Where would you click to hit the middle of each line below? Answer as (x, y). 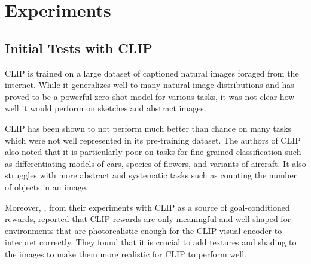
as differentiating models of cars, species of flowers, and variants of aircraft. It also (155, 163)
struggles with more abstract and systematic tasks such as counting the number (151, 175)
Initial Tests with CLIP (79, 48)
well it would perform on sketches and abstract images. (106, 108)
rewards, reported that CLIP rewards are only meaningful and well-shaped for (148, 219)
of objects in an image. (46, 186)
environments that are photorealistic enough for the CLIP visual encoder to (144, 230)
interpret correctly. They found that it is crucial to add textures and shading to (151, 242)
